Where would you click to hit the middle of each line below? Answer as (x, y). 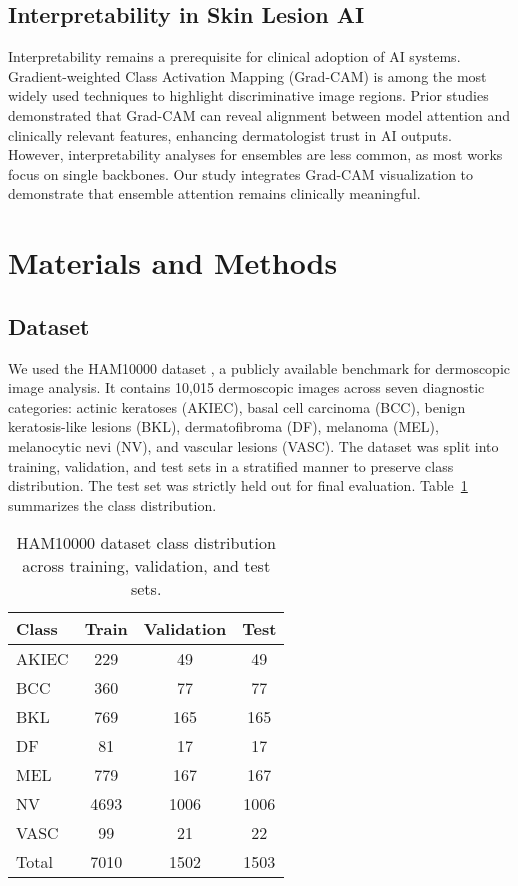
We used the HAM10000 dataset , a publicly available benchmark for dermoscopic (259, 367)
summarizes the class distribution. (112, 504)
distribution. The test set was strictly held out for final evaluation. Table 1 (238, 485)
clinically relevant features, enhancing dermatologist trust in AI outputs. (230, 134)
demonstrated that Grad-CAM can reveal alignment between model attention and (259, 114)
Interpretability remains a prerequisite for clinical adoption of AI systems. (234, 56)
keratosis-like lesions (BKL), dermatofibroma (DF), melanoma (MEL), (223, 426)
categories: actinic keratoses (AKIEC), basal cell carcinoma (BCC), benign (237, 406)
